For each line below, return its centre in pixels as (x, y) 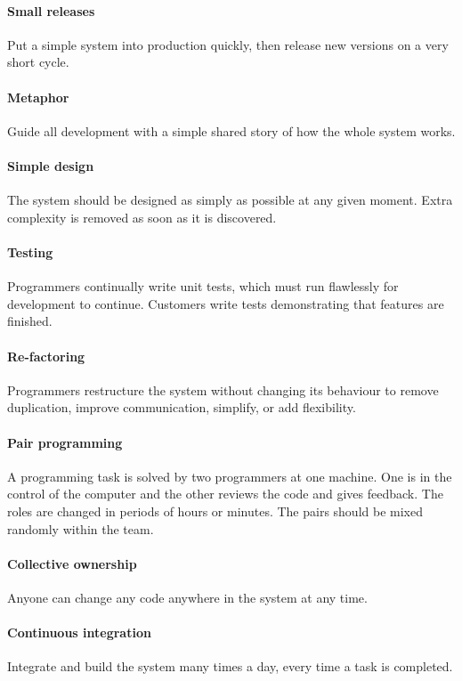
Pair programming (65, 442)
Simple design (51, 165)
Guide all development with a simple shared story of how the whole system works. (231, 130)
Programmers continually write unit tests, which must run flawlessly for (203, 286)
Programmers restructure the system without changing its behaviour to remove (223, 389)
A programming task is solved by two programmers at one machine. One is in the (230, 476)
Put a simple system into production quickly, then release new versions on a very (228, 44)
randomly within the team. (81, 528)
